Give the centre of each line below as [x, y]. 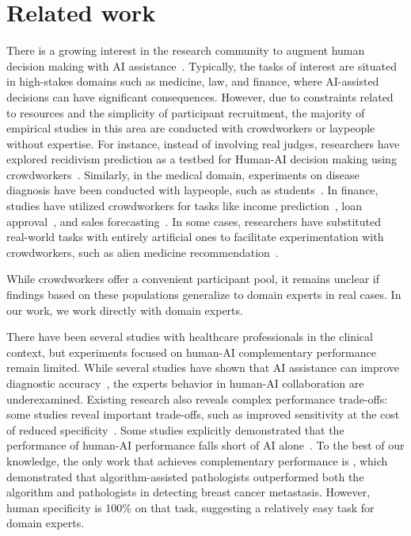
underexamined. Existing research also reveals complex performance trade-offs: [197, 398]
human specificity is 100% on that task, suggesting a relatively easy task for [190, 507]
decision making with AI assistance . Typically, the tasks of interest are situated [202, 65]
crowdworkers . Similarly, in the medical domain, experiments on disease [183, 174]
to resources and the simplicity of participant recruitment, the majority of [186, 112]
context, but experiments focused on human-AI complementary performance [191, 352]
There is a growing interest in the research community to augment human [186, 50]
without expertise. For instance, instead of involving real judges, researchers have [203, 143]
